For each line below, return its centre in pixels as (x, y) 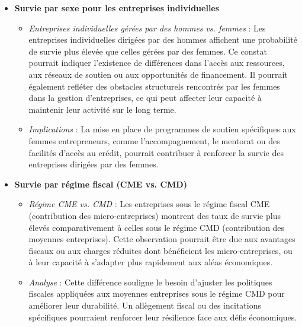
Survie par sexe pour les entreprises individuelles (117, 8)
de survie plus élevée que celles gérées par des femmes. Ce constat (148, 51)
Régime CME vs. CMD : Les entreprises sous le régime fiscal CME (149, 204)
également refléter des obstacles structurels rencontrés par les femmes (154, 86)
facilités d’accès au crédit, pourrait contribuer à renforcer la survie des (156, 152)
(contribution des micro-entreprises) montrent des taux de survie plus (155, 215)
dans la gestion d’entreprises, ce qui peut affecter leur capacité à (145, 98)
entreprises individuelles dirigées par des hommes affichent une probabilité (163, 39)
